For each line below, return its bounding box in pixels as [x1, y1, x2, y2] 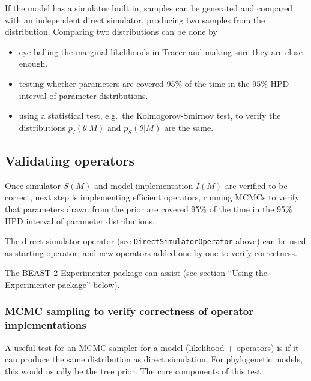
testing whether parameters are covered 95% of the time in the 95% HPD [19, 77, 289, 89]
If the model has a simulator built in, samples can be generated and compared [5, 2, 293, 14]
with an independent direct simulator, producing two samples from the [5, 13, 265, 26]
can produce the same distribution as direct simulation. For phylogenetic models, [5, 353, 303, 365]
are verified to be [225, 179, 288, 191]
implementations [5, 317, 86, 332]
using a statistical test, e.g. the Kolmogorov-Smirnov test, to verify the [19, 109, 281, 122]
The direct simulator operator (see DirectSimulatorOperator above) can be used [5, 235, 306, 247]
